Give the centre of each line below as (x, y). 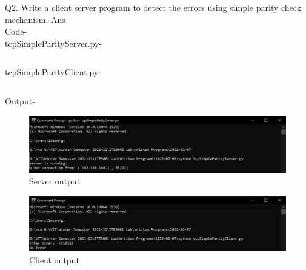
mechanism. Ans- (37, 19)
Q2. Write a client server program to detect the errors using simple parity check (153, 7)
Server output (55, 181)
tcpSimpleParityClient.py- (53, 72)
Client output (54, 259)
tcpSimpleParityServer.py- (54, 43)
